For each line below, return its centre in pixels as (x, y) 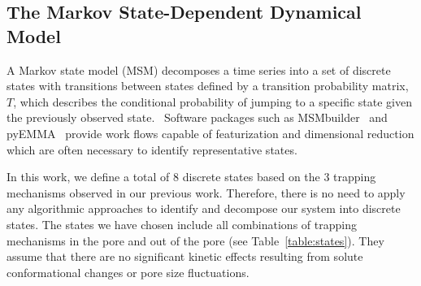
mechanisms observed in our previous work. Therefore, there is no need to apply (206, 192)
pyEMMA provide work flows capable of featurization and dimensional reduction (210, 133)
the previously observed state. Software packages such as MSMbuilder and (197, 117)
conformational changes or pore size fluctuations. (128, 272)
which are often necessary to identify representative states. (152, 149)
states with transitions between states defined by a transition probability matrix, (208, 86)
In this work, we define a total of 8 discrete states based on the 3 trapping (191, 177)
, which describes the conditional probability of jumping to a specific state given (213, 101)
